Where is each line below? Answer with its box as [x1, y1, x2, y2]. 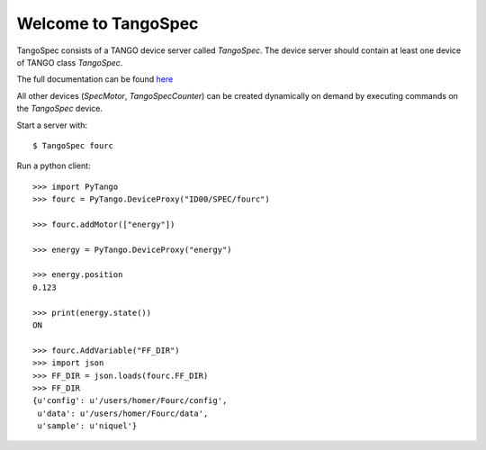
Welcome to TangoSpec [16, 13, 199, 33]
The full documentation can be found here [16, 74, 174, 85]
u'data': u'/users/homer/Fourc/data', [37, 408, 209, 418]
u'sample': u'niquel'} [37, 421, 138, 431]
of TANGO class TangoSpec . [16, 57, 123, 67]
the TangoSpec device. [16, 103, 103, 114]
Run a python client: [16, 160, 91, 171]
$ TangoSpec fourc [32, 140, 114, 150]
